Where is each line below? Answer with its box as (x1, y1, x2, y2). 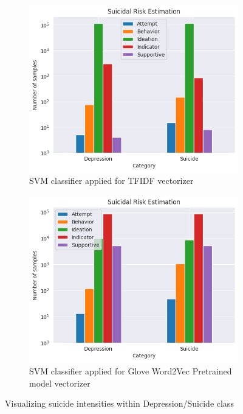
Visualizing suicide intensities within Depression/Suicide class (5, 397, 234, 410)
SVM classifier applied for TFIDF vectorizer (29, 174, 194, 187)
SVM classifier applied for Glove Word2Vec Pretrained (29, 364, 232, 377)
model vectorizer (29, 376, 91, 389)
